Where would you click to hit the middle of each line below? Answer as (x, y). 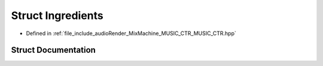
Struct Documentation (53, 50)
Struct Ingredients (57, 15)
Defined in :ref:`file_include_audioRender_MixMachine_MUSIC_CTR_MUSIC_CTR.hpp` (131, 33)
